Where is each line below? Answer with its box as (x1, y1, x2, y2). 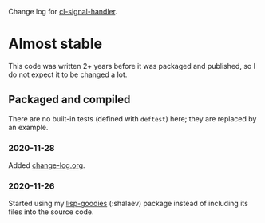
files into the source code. (8, 207, 94, 217)
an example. (8, 122, 49, 132)
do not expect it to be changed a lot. (8, 70, 128, 79)
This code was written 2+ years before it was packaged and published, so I (8, 61, 256, 70)
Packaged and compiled (8, 93, 131, 106)
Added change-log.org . (8, 161, 85, 170)
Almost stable (8, 35, 103, 53)
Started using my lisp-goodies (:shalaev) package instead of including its (8, 199, 249, 209)
